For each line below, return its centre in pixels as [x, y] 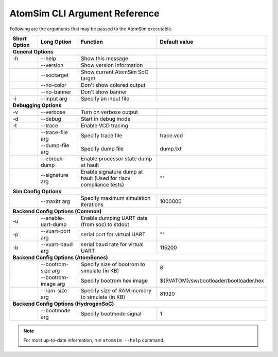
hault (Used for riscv [106, 178]
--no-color [54, 85]
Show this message [104, 58]
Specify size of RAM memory [116, 290]
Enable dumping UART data [114, 218]
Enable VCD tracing [104, 125]
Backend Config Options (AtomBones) [60, 257]
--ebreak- [53, 158]
